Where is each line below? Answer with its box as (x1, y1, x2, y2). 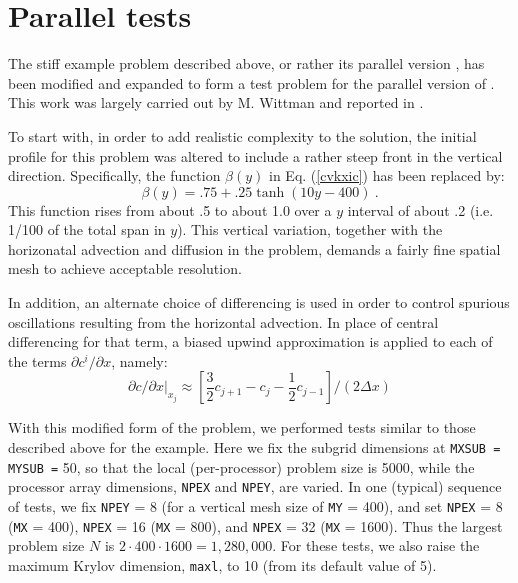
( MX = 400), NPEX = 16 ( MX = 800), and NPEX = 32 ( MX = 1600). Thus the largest (8, 515, 503, 536)
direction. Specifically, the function (8, 165, 221, 186)
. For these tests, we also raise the (272, 535, 480, 556)
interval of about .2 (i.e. (347, 199, 494, 220)
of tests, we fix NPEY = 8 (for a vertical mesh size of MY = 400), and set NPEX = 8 (8, 496, 503, 516)
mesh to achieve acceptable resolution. (8, 258, 242, 279)
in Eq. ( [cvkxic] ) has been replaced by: (269, 165, 505, 186)
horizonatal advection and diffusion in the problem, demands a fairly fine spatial (8, 238, 501, 259)
